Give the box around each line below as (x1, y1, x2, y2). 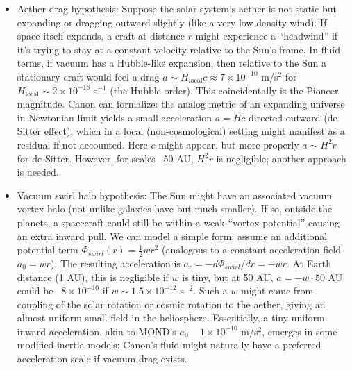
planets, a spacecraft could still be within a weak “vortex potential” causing (17, 215, 340, 229)
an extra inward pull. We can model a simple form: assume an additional (17, 228, 328, 243)
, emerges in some (262, 323, 337, 338)
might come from (241, 283, 314, 298)
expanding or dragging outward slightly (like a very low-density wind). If (17, 15, 327, 29)
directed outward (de (249, 110, 337, 124)
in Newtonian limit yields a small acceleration (17, 110, 212, 124)
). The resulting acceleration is (50, 255, 181, 270)
